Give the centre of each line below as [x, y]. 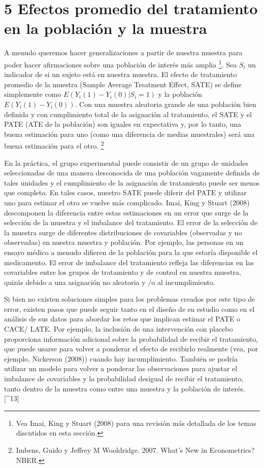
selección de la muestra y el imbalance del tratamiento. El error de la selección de [131, 222]
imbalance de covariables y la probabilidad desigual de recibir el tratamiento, [124, 379]
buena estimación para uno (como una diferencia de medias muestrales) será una [129, 134]
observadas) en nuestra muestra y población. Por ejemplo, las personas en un [124, 242]
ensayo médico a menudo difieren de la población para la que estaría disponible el [131, 252]
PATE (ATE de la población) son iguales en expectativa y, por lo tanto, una [123, 124]
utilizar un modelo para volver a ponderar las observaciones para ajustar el [121, 368]
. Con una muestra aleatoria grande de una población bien [166, 104]
